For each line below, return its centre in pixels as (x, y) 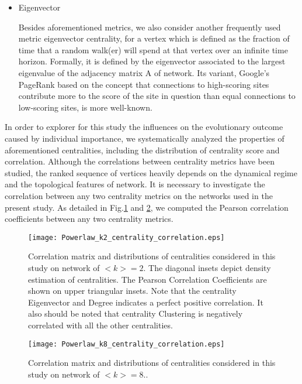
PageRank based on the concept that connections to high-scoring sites (144, 84)
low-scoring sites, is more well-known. (85, 107)
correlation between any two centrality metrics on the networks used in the (139, 195)
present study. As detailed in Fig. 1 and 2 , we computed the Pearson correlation (147, 207)
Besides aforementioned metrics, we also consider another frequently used (150, 27)
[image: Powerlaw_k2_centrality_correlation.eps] (126, 237)
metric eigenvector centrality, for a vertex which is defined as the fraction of (154, 38)
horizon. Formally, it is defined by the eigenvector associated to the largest (152, 61)
